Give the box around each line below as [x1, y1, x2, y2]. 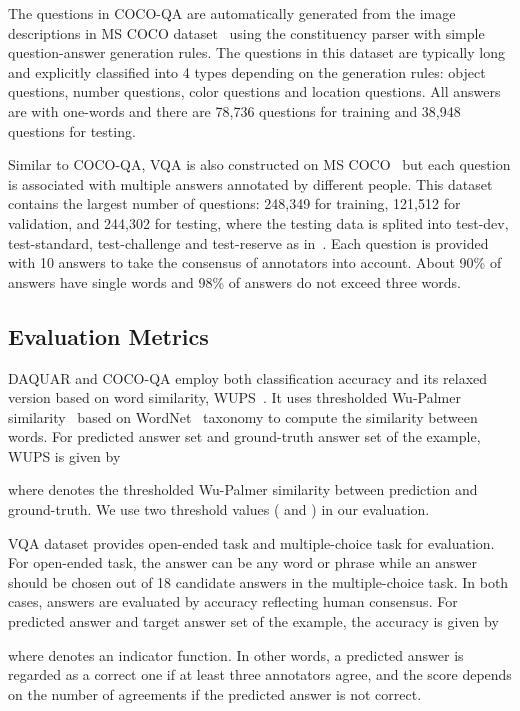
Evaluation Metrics [8, 320, 209, 351]
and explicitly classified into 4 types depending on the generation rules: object [8, 61, 486, 82]
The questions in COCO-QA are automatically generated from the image [8, 3, 456, 23]
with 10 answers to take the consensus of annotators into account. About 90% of [8, 252, 502, 273]
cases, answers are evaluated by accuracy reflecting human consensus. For [8, 591, 458, 612]
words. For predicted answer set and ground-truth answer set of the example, [8, 426, 481, 447]
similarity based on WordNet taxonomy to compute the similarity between [8, 406, 478, 427]
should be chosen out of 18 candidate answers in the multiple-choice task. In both [8, 571, 509, 592]
